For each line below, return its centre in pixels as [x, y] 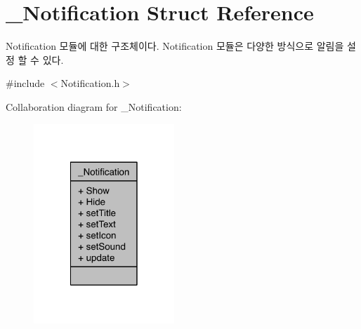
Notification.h [90, 83]
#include [25, 83]
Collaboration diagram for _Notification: [94, 106]
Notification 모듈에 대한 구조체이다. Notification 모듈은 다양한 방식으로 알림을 [175, 46]
